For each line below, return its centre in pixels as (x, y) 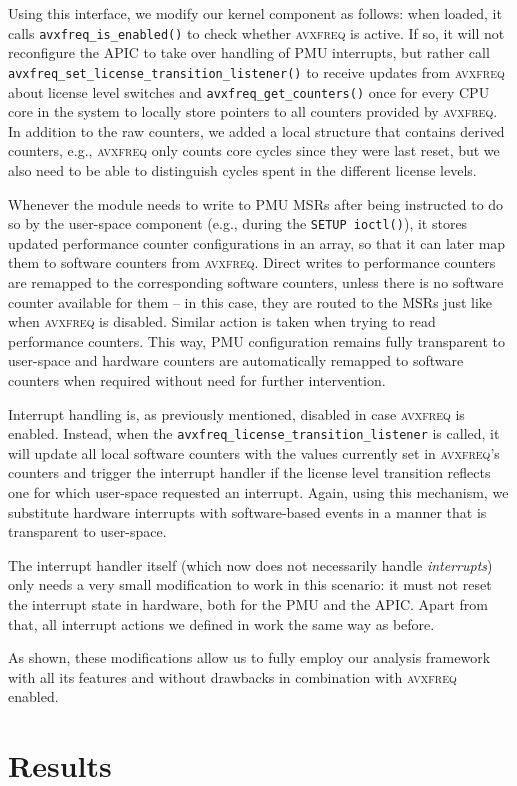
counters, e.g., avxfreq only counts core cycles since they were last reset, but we (254, 150)
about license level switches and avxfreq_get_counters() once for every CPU (249, 91)
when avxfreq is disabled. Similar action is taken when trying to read (222, 321)
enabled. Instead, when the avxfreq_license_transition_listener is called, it (254, 433)
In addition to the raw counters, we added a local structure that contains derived (256, 130)
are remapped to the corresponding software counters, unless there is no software (256, 281)
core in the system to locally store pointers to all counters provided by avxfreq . (253, 111)
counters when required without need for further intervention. (197, 379)
